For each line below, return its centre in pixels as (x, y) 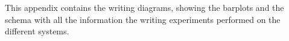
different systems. (37, 31)
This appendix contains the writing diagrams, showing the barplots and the (144, 7)
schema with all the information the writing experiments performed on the (143, 19)
